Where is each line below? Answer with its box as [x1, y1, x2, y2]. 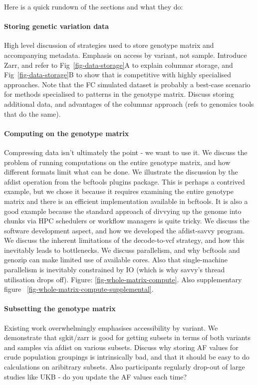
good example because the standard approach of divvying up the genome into [4, 205, 242, 216]
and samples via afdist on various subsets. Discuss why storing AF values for [4, 342, 239, 352]
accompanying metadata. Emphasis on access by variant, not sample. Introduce [4, 49, 247, 60]
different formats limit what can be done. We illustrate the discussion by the [4, 167, 238, 177]
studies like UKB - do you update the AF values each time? [4, 371, 187, 382]
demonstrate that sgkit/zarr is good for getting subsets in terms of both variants [4, 332, 251, 343]
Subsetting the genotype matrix [4, 303, 116, 314]
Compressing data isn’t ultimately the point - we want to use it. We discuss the [4, 147, 248, 157]
